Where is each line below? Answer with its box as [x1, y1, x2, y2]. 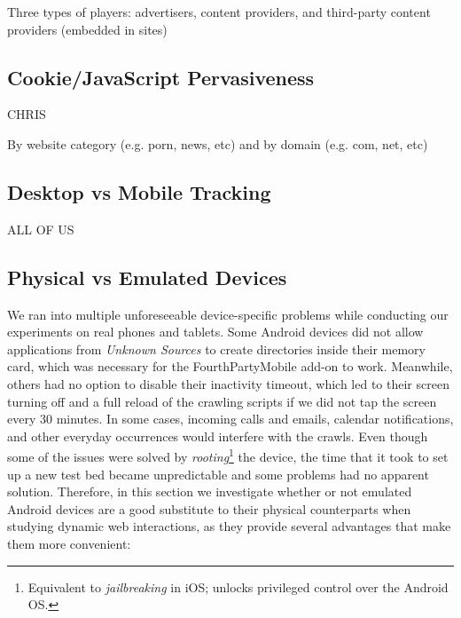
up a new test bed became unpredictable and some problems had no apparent [7, 464, 429, 483]
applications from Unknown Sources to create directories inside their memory [7, 339, 426, 358]
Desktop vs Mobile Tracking [7, 178, 271, 205]
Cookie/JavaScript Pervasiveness [7, 63, 315, 91]
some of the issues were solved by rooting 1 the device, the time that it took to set [7, 445, 449, 465]
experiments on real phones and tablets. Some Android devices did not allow [7, 322, 424, 341]
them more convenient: [7, 534, 131, 552]
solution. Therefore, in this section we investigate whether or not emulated [7, 482, 412, 501]
